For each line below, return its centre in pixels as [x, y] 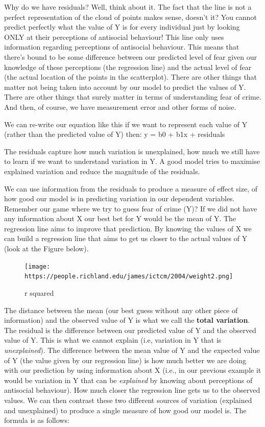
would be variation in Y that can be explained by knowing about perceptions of [128, 380]
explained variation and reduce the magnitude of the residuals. [102, 171]
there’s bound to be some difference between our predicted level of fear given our [131, 56]
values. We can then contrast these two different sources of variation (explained [128, 400]
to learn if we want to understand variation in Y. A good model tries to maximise [132, 161]
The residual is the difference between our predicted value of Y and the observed [130, 330]
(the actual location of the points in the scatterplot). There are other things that [131, 77]
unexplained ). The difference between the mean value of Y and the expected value [132, 350]
